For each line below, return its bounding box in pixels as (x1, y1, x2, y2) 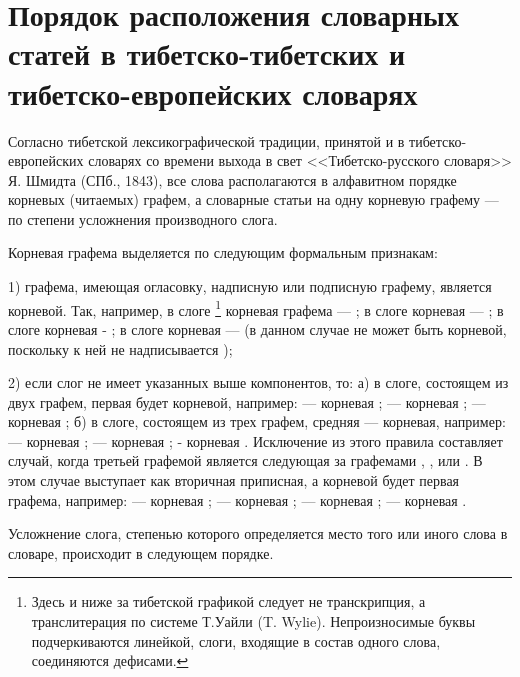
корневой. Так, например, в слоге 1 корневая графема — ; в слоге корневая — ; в (8, 296, 504, 320)
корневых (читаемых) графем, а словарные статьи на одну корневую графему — (8, 189, 499, 210)
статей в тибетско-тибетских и (8, 33, 406, 74)
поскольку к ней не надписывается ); (8, 338, 233, 359)
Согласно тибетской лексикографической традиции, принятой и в (8, 130, 405, 151)
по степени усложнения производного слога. (8, 208, 278, 229)
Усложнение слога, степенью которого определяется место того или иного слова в (8, 523, 508, 544)
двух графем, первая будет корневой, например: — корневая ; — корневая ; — (8, 391, 486, 412)
